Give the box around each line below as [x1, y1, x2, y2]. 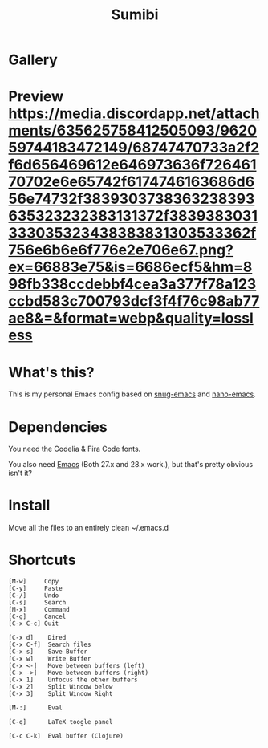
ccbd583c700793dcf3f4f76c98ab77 [8, 292, 260, 311]
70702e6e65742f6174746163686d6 [8, 173, 255, 191]
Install [8, 496, 51, 514]
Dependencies [8, 417, 108, 436]
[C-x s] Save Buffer [8, 648, 88, 656]
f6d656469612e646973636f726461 [8, 156, 257, 174]
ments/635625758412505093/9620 [8, 122, 258, 140]
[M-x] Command [8, 606, 70, 614]
